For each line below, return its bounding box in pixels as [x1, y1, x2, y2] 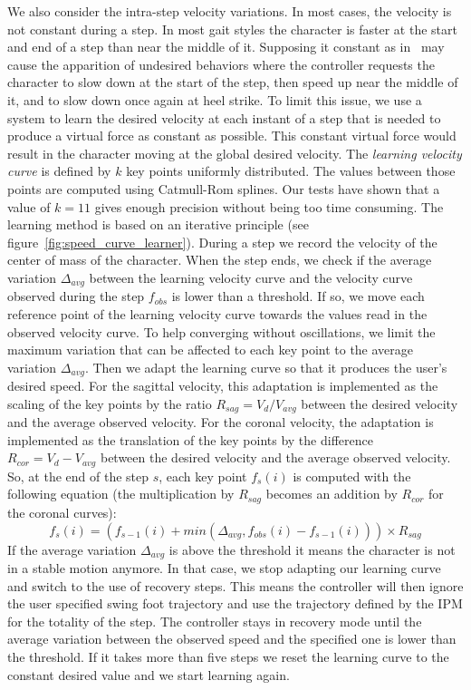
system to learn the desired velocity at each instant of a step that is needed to [7, 108, 441, 127]
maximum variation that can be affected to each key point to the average [7, 340, 414, 359]
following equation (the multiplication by [7, 484, 235, 503]
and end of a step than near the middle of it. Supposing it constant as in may [7, 37, 445, 56]
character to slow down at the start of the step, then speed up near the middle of [7, 73, 458, 92]
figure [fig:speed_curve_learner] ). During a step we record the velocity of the [7, 232, 437, 251]
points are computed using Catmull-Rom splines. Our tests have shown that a [7, 179, 440, 198]
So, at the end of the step [7, 466, 149, 485]
